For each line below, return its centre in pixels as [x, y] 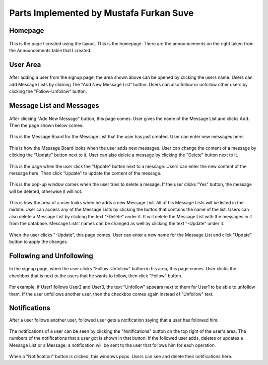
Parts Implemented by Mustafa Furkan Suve [101, 13]
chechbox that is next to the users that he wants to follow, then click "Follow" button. [96, 276]
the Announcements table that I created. [50, 50]
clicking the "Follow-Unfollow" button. [48, 91]
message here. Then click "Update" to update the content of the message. [85, 173]
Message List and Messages [54, 105]
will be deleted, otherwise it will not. [46, 191]
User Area [25, 64]
